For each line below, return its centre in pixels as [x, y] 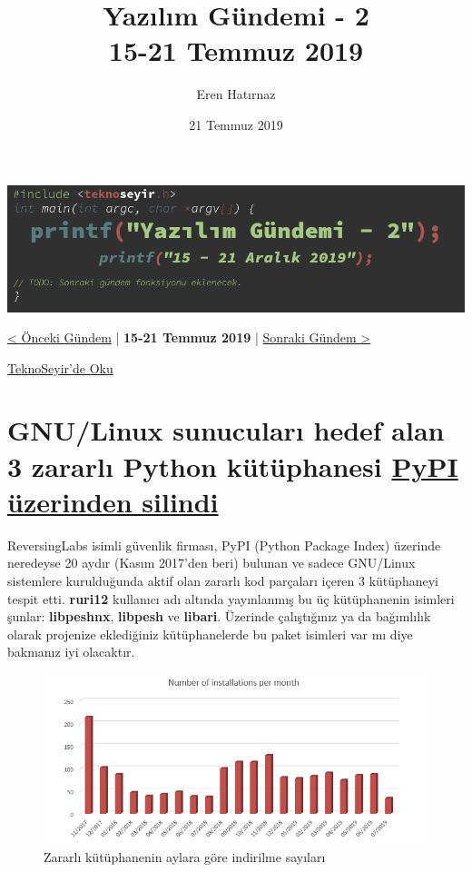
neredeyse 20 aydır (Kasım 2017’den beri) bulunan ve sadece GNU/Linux [211, 563]
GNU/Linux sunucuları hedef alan [226, 430]
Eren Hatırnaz [236, 94]
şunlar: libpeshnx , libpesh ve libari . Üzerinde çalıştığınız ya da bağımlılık [219, 616]
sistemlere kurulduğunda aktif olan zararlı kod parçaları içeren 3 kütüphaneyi [223, 580]
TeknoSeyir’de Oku [60, 367]
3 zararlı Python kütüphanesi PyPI [233, 466]
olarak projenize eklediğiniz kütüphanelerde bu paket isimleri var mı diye [210, 634]
